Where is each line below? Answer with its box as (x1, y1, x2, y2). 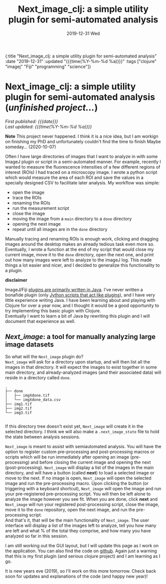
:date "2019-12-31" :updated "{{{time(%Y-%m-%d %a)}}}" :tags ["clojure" (5, 58, 157, 64)
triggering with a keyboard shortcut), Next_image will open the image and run (5, 485, 162, 491)
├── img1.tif (5, 402, 32, 407)
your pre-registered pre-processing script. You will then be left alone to (5, 491, 151, 497)
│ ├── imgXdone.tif (5, 393, 50, 398)
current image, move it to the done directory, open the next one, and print (5, 251, 154, 257)
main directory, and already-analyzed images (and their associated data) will (5, 369, 162, 375)
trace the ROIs (12, 194, 42, 200)
